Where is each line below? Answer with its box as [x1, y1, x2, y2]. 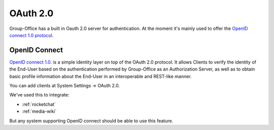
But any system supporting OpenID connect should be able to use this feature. [9, 117, 174, 124]
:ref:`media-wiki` [22, 108, 57, 114]
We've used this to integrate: [9, 92, 70, 98]
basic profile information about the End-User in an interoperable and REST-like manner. [9, 73, 192, 79]
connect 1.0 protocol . [9, 32, 54, 38]
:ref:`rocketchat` [22, 101, 56, 107]
